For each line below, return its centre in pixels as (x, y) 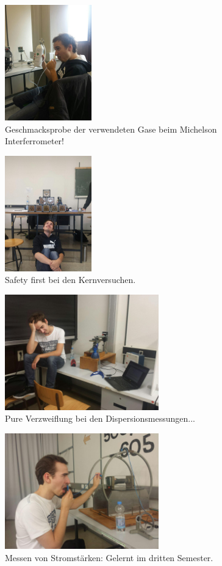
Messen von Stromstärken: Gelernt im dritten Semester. (109, 557)
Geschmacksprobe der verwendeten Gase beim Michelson (111, 129)
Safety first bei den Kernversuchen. (70, 280)
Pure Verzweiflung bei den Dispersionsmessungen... (100, 418)
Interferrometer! (34, 141)
